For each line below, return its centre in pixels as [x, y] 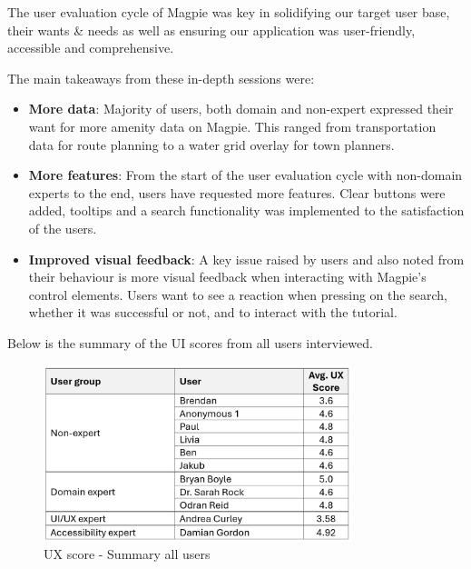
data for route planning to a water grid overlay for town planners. [211, 144]
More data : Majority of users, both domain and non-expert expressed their [241, 109]
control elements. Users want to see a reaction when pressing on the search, [238, 294]
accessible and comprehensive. [91, 48]
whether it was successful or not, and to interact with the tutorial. [213, 312]
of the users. [63, 228]
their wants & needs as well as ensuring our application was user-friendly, [211, 30]
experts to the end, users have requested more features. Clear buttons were [237, 192]
